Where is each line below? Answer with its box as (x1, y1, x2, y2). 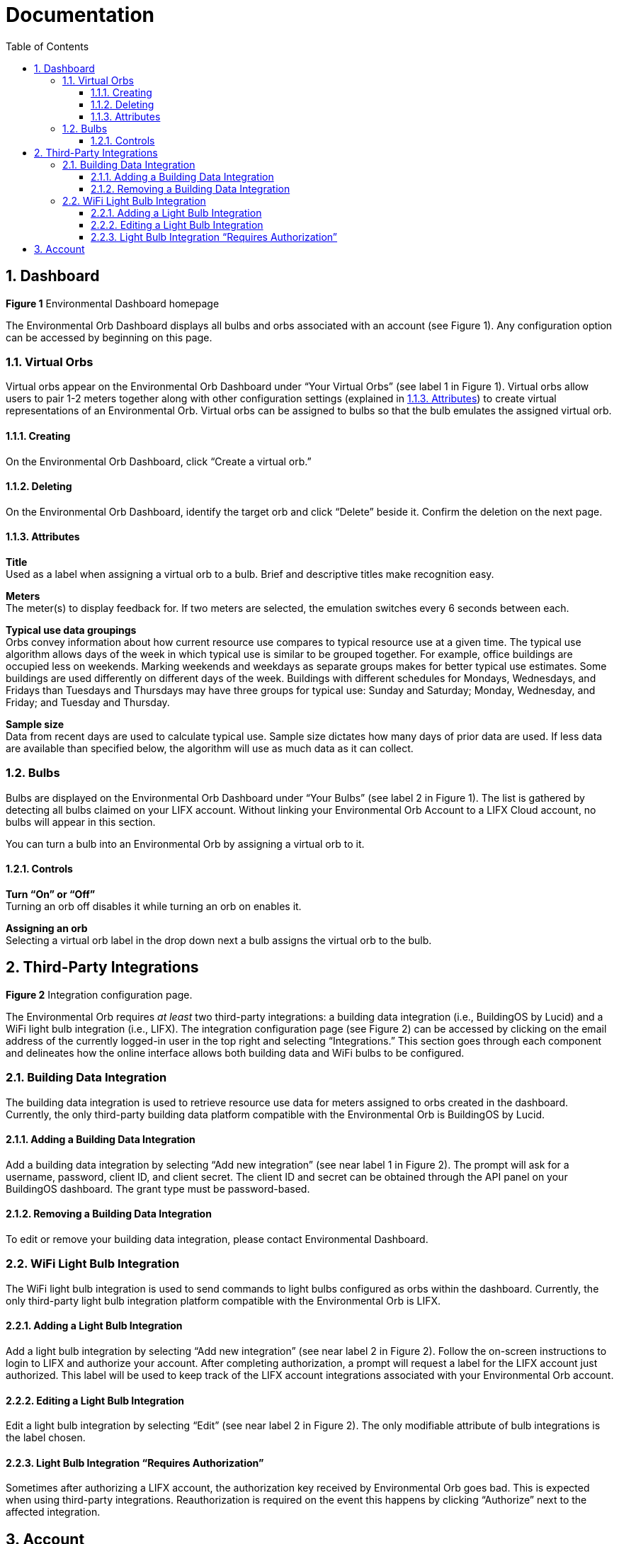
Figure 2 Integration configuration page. (6, 988, 193, 1001)
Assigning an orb (6, 921, 88, 934)
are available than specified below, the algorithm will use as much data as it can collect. (6, 742, 414, 754)
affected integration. (6, 1506, 101, 1519)
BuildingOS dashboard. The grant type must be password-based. (6, 1182, 310, 1195)
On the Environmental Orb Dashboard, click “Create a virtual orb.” (6, 455, 312, 467)
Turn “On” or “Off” (6, 887, 96, 900)
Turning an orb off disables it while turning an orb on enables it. (6, 899, 302, 912)
